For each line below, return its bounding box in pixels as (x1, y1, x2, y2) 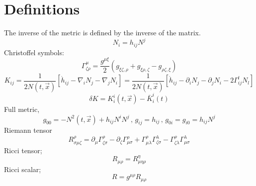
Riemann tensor (4, 125, 52, 135)
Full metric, (4, 104, 40, 114)
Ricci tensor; (4, 145, 42, 155)
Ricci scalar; (4, 164, 41, 174)
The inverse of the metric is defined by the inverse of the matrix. (4, 27, 201, 38)
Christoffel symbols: (4, 47, 64, 57)
